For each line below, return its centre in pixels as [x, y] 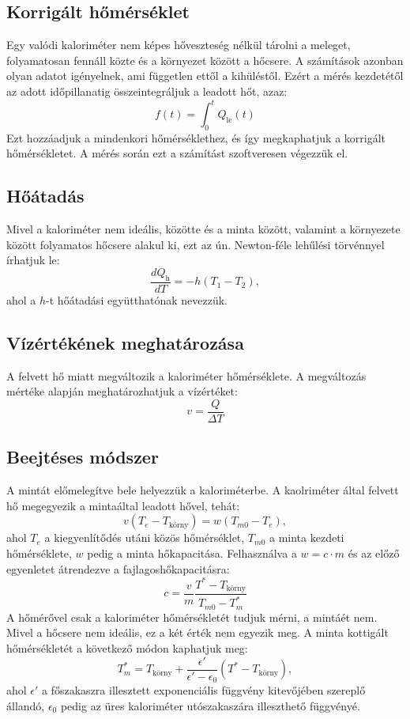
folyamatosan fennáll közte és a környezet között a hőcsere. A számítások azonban [205, 60]
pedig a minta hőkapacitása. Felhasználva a [192, 552]
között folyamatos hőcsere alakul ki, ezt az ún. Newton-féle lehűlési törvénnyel [196, 244]
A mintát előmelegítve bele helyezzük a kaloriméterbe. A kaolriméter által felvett [203, 490]
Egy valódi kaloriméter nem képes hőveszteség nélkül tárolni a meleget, [179, 45]
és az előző [374, 552]
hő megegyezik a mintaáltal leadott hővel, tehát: [123, 505]
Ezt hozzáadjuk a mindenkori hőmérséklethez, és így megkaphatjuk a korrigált [196, 137]
